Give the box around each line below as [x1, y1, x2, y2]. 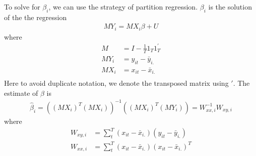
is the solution [208, 2, 252, 12]
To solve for [4, 2, 40, 12]
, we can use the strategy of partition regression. [48, 2, 198, 12]
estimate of [4, 87, 38, 98]
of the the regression [4, 12, 67, 22]
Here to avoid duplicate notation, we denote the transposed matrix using [4, 78, 229, 88]
